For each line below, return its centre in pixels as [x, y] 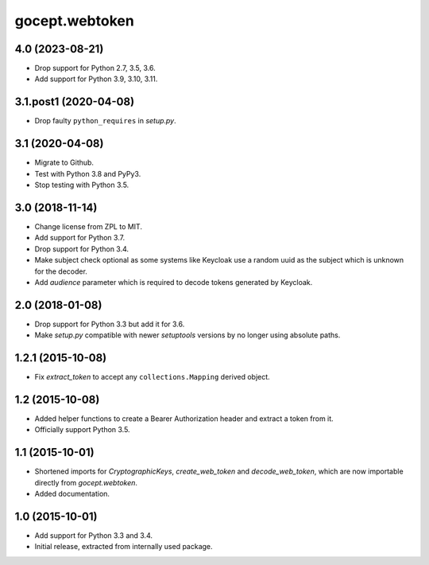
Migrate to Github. [64, 162]
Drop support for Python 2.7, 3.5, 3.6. [95, 68]
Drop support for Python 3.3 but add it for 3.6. [110, 324]
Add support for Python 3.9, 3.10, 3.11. [96, 79]
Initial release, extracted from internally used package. [124, 547]
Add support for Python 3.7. [80, 238]
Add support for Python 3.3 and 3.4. [93, 536]
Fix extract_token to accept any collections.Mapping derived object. [152, 377]
